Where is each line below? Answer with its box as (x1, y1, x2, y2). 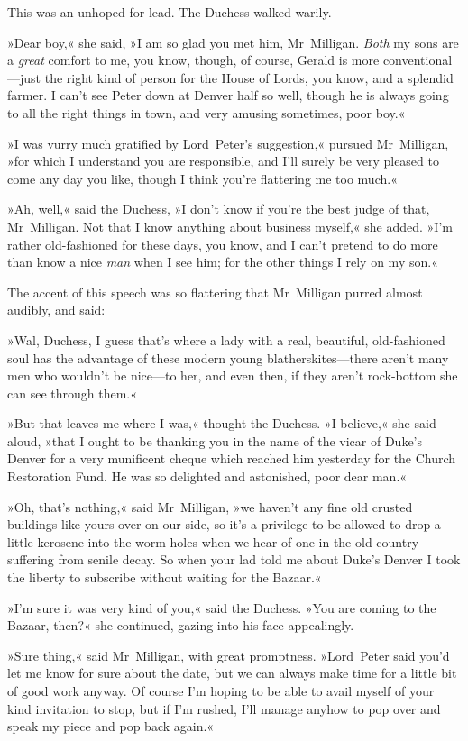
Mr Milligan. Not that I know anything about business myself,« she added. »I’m (7, 216, 453, 235)
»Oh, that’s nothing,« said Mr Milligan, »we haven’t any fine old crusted (7, 497, 413, 516)
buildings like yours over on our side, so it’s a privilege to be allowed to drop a (7, 515, 441, 534)
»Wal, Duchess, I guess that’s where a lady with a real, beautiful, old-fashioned (7, 330, 445, 349)
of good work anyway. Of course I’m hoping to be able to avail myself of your (7, 682, 435, 700)
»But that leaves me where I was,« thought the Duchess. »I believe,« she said (7, 414, 436, 433)
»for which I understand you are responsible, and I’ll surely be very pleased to (7, 151, 439, 170)
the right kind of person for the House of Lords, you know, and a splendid (44, 68, 454, 87)
